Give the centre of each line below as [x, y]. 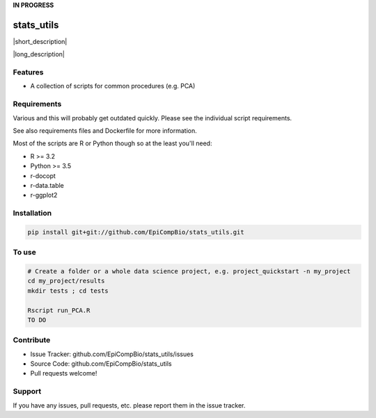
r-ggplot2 [44, 195]
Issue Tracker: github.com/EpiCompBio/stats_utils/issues [112, 354]
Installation [32, 214]
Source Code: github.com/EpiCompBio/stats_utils [101, 364]
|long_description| [39, 54]
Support [27, 392]
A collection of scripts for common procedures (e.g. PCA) [113, 86]
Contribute [32, 340]
